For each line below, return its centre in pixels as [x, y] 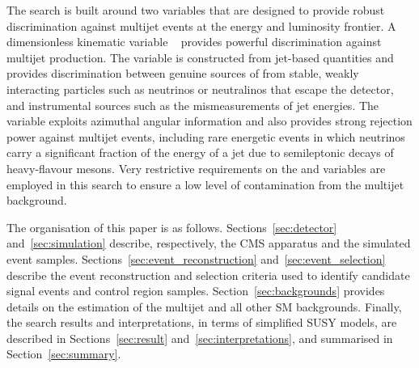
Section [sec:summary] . [64, 354]
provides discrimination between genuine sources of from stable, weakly [183, 73]
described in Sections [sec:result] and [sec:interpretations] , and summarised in [200, 338]
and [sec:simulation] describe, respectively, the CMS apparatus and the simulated [209, 243]
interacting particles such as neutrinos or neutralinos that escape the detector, [200, 89]
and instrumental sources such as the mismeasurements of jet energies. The [193, 105]
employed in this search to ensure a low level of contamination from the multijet [205, 184]
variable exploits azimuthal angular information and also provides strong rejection [209, 121]
